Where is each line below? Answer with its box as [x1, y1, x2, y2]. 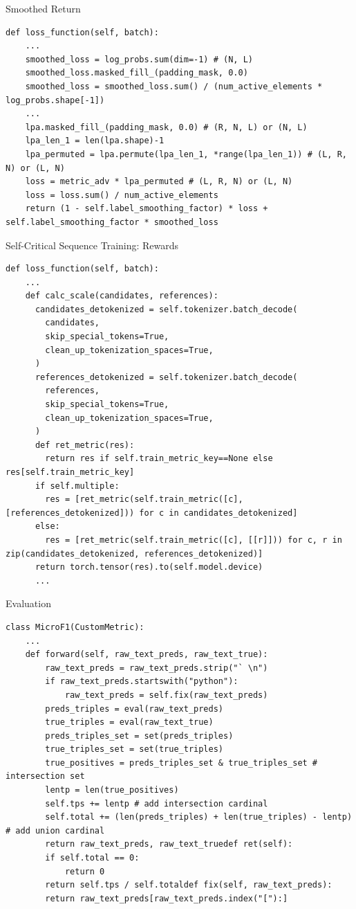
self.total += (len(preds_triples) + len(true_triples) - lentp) [45, 812, 353, 822]
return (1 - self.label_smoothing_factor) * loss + [25, 204, 268, 214]
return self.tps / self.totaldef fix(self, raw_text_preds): [45, 880, 332, 890]
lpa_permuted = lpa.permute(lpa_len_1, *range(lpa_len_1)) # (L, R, [25, 149, 347, 159]
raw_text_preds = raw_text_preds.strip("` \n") [45, 663, 268, 673]
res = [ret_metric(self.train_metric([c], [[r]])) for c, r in [45, 534, 342, 545]
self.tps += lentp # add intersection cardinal [45, 798, 268, 809]
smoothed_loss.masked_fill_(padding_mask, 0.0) [25, 68, 248, 78]
